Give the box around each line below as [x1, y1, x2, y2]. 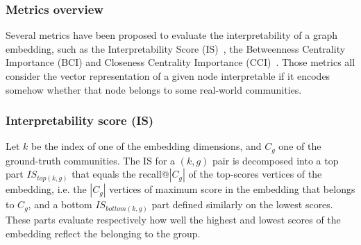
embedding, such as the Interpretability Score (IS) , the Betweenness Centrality [6, 41, 346, 56]
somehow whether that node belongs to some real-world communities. [6, 82, 302, 96]
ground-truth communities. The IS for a [6, 153, 176, 167]
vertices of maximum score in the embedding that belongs [109, 182, 355, 196]
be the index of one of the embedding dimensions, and [31, 139, 262, 153]
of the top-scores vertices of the [188, 167, 322, 181]
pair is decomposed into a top [212, 153, 339, 167]
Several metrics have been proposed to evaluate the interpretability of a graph [6, 28, 337, 42]
